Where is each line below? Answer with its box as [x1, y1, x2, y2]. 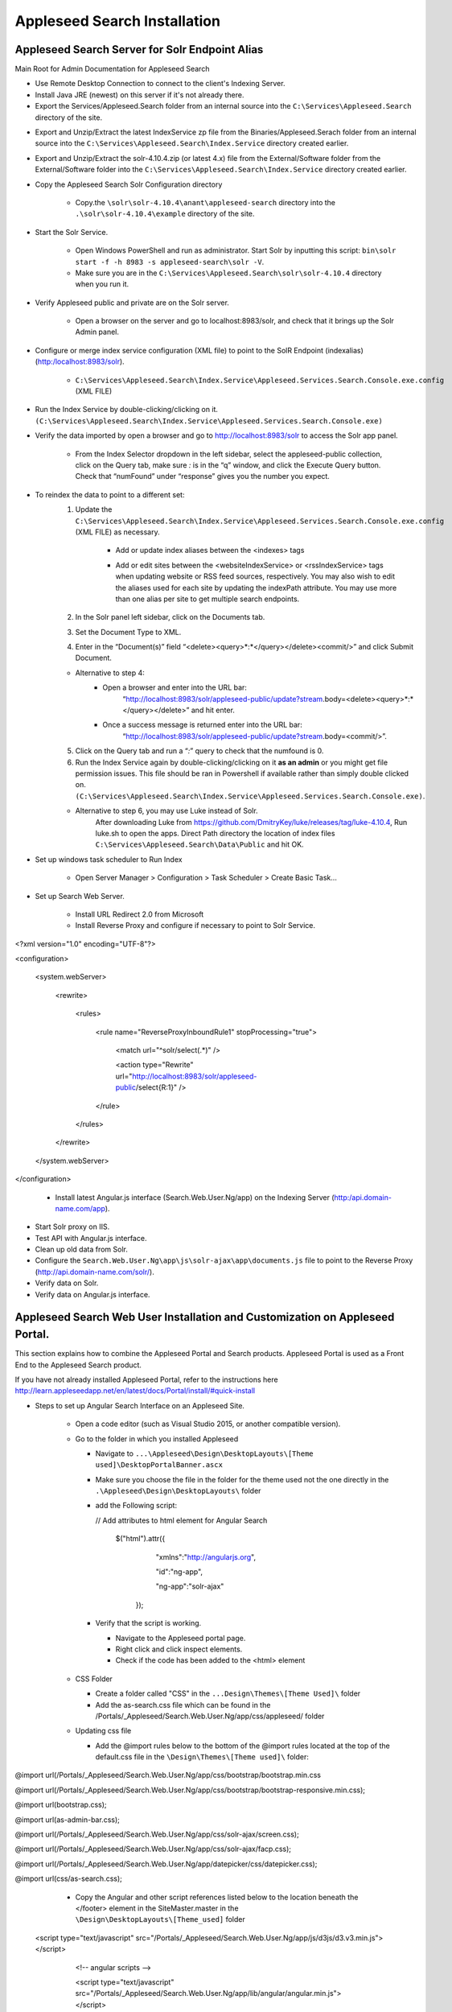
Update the [75, 505, 113, 514]
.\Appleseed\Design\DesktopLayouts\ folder [95, 1486, 261, 1496]
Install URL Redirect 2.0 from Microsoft [75, 909, 204, 919]
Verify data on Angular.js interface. [35, 1289, 150, 1299]
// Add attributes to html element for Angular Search [95, 1515, 268, 1525]
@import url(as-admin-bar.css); [14, 1815, 121, 1824]
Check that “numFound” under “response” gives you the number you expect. [75, 472, 330, 481]
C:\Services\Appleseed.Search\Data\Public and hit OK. [95, 839, 305, 849]
